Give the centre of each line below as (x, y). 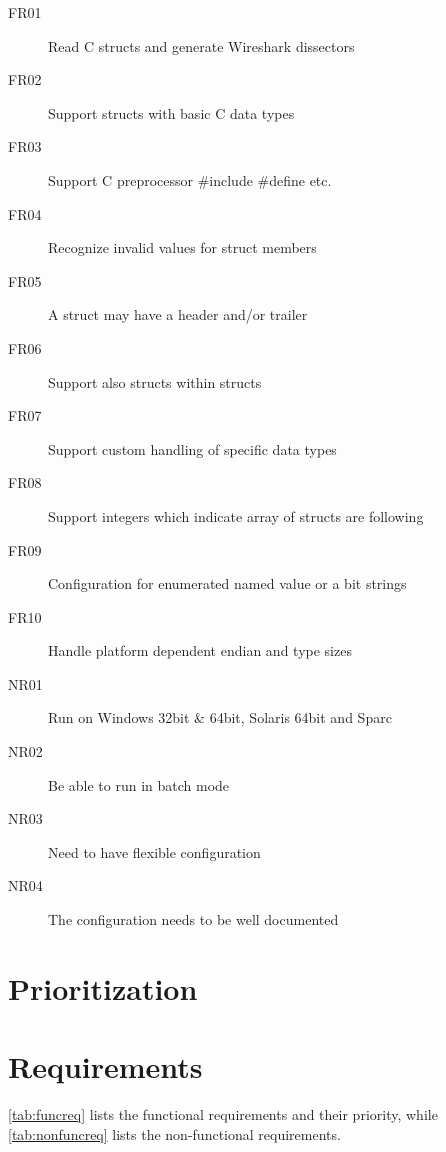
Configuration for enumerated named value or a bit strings (227, 583)
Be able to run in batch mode (139, 784)
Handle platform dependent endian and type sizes (200, 650)
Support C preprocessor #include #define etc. (190, 179)
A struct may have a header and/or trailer (178, 314)
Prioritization (103, 987)
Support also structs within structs (155, 381)
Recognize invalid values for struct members (182, 247)
